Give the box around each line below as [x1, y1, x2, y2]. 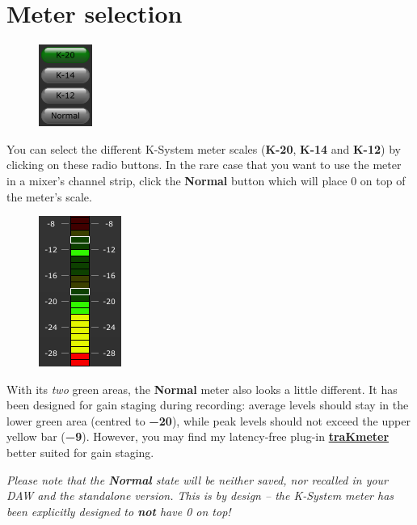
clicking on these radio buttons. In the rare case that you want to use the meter [6, 156, 402, 173]
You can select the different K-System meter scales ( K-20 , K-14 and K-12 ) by [6, 140, 401, 157]
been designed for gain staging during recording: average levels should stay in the [6, 396, 409, 413]
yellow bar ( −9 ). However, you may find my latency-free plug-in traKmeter [6, 428, 390, 445]
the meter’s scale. [6, 188, 92, 205]
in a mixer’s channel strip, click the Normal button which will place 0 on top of [6, 171, 406, 188]
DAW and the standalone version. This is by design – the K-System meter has [6, 487, 394, 504]
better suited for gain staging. [6, 444, 154, 461]
